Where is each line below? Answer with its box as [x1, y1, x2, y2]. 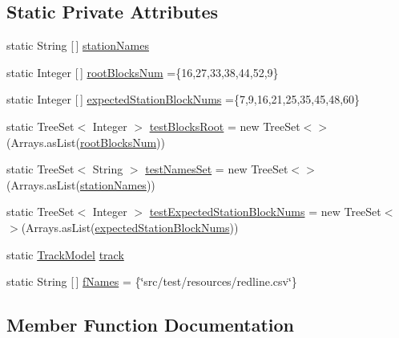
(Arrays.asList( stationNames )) [6, 176, 155, 193]
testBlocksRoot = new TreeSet [149, 117, 300, 134]
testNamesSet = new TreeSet [145, 161, 288, 177]
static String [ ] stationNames [6, 37, 150, 54]
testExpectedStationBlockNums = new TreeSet [149, 203, 381, 220]
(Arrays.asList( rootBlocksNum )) [6, 133, 166, 150]
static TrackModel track [6, 246, 124, 263]
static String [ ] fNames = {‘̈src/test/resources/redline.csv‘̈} [6, 273, 297, 290]
